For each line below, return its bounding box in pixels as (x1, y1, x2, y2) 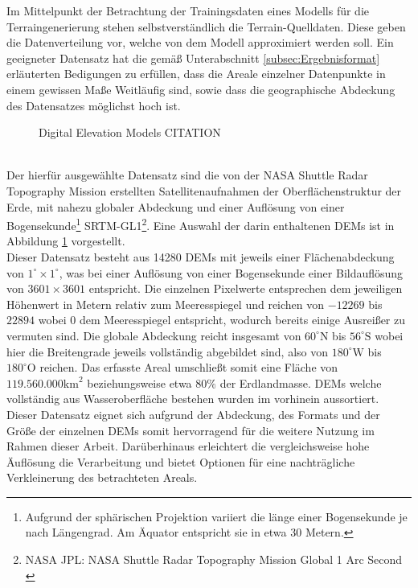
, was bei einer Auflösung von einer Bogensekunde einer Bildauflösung (59, 264, 404, 281)
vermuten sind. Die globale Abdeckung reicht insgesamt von (6, 327, 301, 343)
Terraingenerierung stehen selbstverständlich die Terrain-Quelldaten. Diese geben (6, 18, 406, 35)
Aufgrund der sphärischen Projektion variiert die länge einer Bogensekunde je (25, 508, 408, 524)
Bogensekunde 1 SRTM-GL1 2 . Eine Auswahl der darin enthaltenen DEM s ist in (6, 215, 395, 233)
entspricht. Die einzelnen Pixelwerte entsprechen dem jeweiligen (88, 280, 403, 297)
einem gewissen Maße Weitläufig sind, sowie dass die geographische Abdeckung (6, 80, 395, 97)
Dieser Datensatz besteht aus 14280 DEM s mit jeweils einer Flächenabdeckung (6, 248, 395, 265)
